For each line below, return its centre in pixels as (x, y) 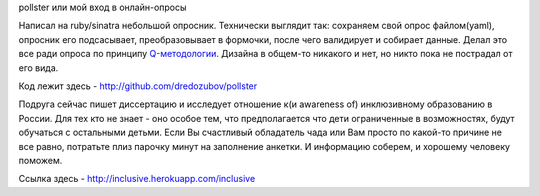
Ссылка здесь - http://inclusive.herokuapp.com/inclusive (137, 179)
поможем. (40, 160)
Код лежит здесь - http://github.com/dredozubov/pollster (138, 86)
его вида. (38, 67)
